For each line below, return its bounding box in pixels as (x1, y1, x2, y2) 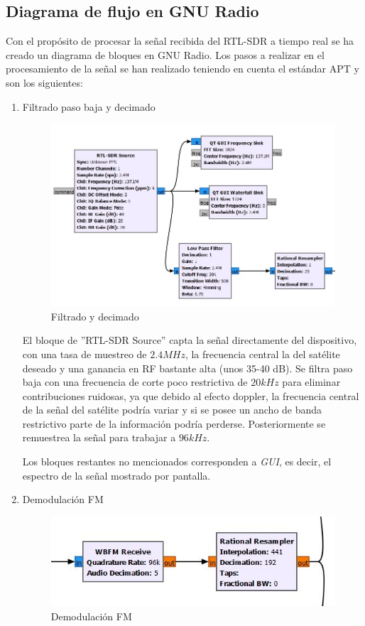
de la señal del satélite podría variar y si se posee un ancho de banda (22, 402, 322, 417)
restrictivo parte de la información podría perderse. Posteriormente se (22, 416, 326, 431)
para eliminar (282, 374, 341, 389)
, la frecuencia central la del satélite (185, 346, 340, 361)
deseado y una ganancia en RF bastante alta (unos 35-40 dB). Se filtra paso (22, 360, 353, 375)
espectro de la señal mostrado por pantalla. (22, 468, 211, 482)
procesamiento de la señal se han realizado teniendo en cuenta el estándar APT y (6, 61, 359, 76)
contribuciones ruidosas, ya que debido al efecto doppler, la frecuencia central (22, 388, 359, 403)
